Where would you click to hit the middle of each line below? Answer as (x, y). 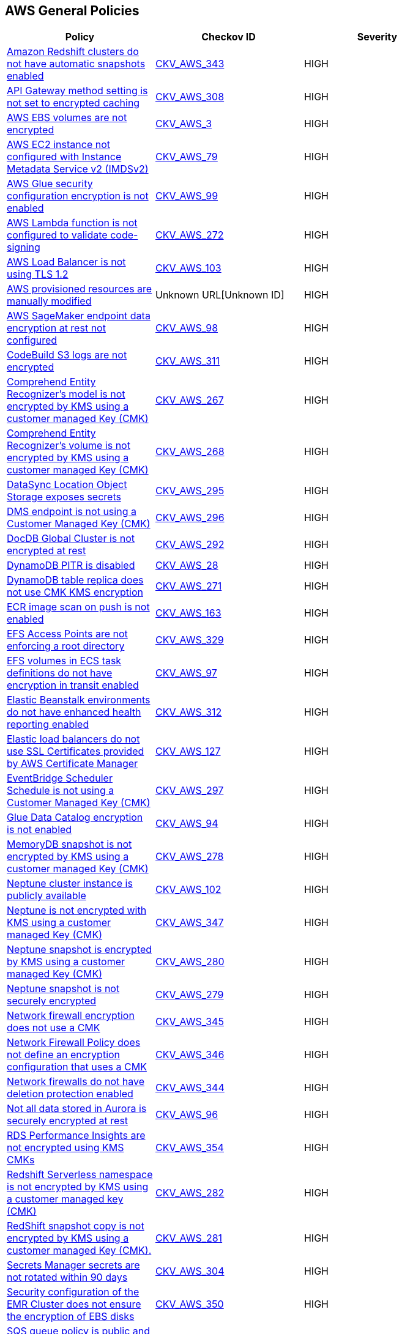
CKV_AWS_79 (186, 157)
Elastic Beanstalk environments (79, 700)
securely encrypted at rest (68, 1121)
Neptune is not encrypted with (77, 910)
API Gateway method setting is (77, 91)
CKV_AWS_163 (188, 613)
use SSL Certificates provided (76, 751)
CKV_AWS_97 (186, 673)
